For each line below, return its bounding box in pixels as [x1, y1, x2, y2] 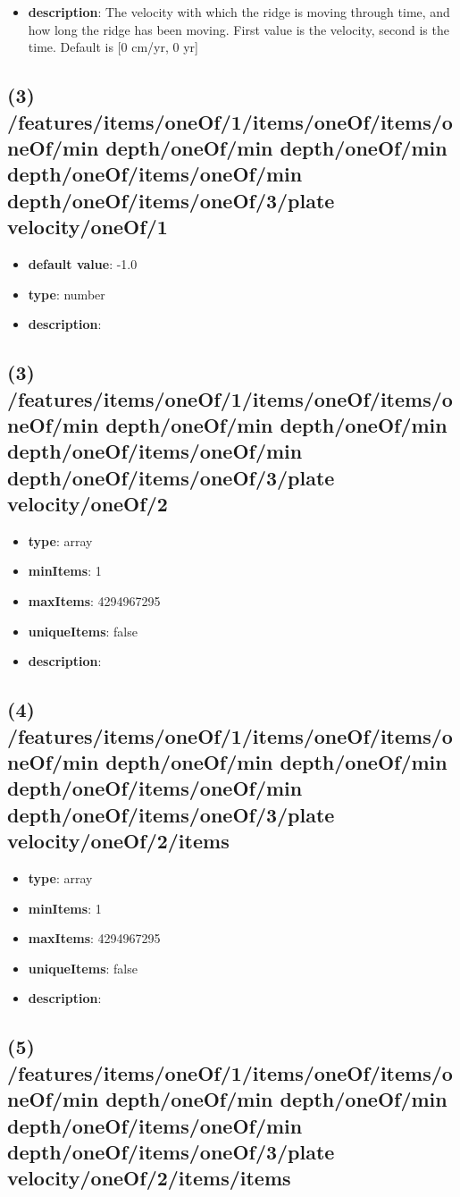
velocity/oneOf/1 [7, 213, 168, 240]
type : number [28, 284, 105, 303]
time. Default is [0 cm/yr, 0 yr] [28, 38, 198, 56]
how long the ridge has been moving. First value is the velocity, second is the [28, 20, 449, 38]
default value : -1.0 [28, 254, 138, 273]
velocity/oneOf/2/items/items [7, 1164, 291, 1192]
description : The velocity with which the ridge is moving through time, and [28, 3, 450, 21]
